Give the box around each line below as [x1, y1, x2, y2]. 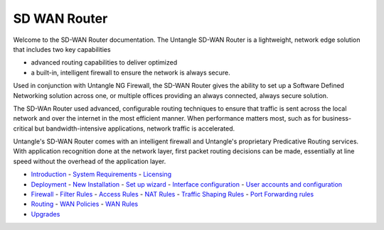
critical [13, 124, 33, 133]
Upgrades [31, 209, 60, 218]
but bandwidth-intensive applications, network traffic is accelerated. [34, 124, 235, 133]
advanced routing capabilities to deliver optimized [31, 58, 178, 67]
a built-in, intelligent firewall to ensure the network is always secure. [31, 68, 230, 77]
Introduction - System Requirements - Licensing [31, 170, 172, 179]
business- [322, 114, 352, 123]
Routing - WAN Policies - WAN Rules [31, 199, 139, 209]
